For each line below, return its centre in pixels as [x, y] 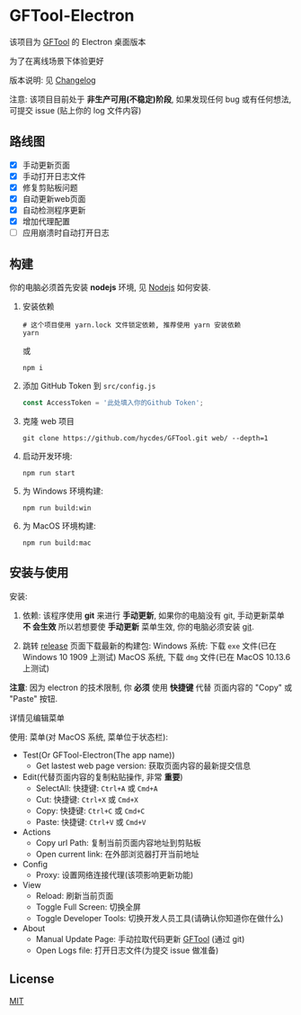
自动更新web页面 [54, 198]
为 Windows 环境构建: [62, 491]
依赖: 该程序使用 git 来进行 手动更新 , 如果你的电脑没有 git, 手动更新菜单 [153, 615]
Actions [36, 832]
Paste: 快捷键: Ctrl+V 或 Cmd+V [91, 821]
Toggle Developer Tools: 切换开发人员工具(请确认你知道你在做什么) [159, 918]
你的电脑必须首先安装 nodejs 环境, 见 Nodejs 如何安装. [110, 287]
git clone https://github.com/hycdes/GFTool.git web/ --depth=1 [145, 438]
